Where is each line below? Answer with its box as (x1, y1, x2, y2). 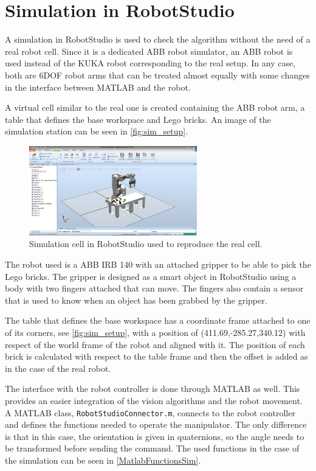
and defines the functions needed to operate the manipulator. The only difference (5, 418, 307, 431)
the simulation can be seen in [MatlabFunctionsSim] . (5, 453, 201, 466)
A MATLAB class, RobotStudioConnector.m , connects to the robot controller (5, 406, 295, 419)
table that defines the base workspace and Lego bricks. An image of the (5, 113, 271, 125)
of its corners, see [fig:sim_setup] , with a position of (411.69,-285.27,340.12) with (5, 326, 306, 338)
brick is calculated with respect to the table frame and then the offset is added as (5, 350, 308, 363)
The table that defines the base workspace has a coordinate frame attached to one (5, 314, 311, 327)
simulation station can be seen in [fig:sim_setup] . (5, 125, 188, 138)
